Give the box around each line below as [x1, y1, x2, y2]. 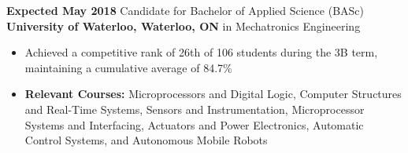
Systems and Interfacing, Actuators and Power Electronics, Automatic [24, 116, 364, 133]
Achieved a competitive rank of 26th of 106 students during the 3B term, [24, 44, 378, 60]
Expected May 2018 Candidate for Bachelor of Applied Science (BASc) [6, 2, 364, 18]
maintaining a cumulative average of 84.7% [24, 59, 232, 75]
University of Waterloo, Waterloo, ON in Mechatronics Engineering [6, 17, 361, 34]
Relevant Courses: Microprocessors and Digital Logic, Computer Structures [24, 86, 402, 102]
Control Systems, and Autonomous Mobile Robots [24, 132, 268, 148]
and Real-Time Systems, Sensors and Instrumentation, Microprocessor [24, 100, 365, 117]
